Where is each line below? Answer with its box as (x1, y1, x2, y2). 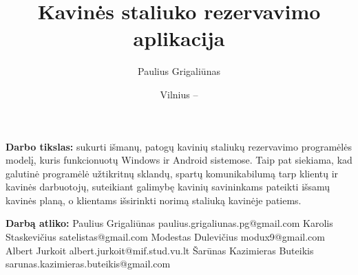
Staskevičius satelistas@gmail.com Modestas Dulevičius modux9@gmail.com (6, 230, 325, 244)
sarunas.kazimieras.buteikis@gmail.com (6, 256, 171, 271)
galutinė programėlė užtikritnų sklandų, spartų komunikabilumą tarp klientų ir (6, 166, 339, 180)
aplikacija (133, 24, 225, 52)
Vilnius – (160, 87, 198, 101)
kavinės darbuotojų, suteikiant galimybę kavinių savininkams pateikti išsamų (6, 179, 330, 194)
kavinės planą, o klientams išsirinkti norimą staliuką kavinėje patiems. (6, 192, 302, 207)
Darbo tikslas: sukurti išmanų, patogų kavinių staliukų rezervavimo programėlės (6, 139, 352, 153)
